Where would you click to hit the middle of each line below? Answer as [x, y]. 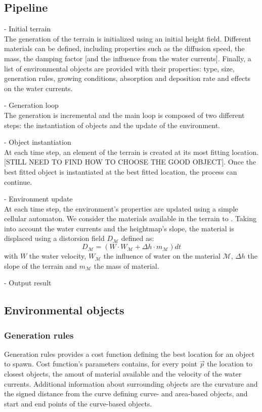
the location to [230, 364]
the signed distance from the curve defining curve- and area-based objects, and [126, 394]
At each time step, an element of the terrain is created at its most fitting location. [131, 152]
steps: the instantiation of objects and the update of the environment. [112, 125]
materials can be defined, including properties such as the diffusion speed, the [124, 48]
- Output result [28, 283]
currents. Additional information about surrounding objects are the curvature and [131, 383]
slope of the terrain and [41, 265]
